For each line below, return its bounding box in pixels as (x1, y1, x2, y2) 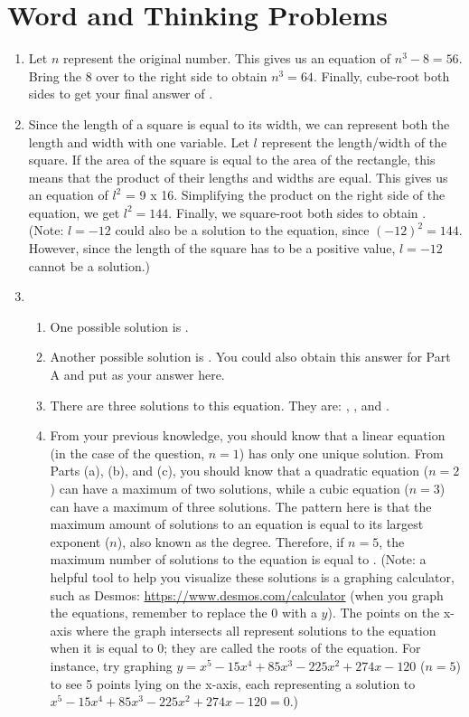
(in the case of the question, (50, 443, 205, 462)
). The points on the (327, 603, 440, 622)
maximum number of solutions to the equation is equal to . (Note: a (50, 550, 427, 569)
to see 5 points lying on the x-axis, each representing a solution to (50, 674, 416, 693)
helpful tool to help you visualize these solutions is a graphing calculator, (50, 567, 455, 586)
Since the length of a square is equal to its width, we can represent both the (28, 114, 450, 133)
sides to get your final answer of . (28, 84, 213, 103)
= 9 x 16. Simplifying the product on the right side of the (125, 185, 446, 204)
